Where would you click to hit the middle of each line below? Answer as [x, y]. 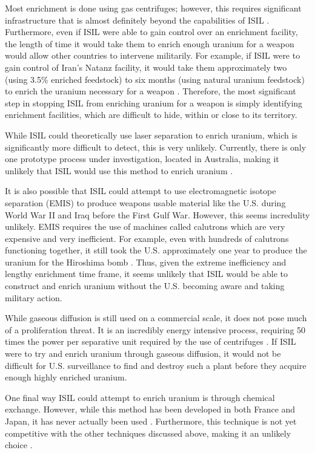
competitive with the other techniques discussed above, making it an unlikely [148, 433]
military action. [34, 297]
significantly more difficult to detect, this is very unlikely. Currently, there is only [156, 147]
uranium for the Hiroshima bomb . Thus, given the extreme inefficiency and [146, 262]
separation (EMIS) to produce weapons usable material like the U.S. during [145, 202]
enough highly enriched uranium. [66, 377]
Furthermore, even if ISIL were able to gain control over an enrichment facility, [151, 32]
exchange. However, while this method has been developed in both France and [150, 409]
